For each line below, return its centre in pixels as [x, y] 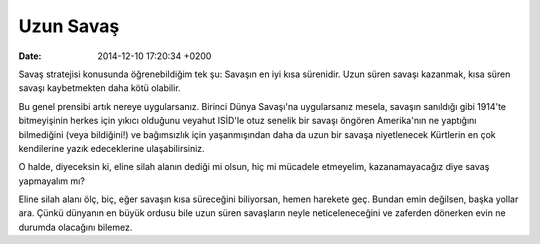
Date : [30, 56]
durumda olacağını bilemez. [75, 227]
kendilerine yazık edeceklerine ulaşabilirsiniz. [111, 148]
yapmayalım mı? [51, 181]
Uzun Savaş [69, 26]
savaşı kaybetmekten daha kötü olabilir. [99, 88]
